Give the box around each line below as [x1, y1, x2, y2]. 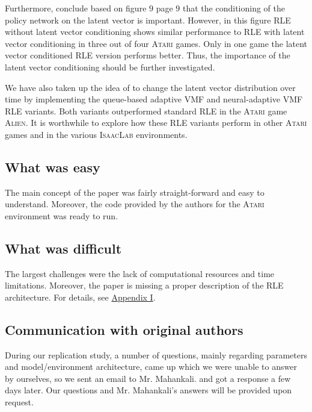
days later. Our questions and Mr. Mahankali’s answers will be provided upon [5, 384, 292, 396]
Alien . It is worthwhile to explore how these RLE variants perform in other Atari [5, 116, 307, 129]
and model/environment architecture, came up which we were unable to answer [5, 360, 297, 373]
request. [5, 396, 34, 408]
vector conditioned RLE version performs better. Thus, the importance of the [5, 49, 290, 61]
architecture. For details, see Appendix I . [5, 290, 156, 303]
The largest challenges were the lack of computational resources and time [5, 267, 275, 279]
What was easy [5, 157, 100, 176]
